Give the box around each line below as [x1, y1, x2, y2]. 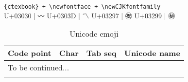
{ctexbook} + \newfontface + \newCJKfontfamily [4, 3, 161, 10]
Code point [8, 47, 51, 59]
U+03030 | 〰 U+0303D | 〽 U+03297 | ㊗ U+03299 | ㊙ [4, 10, 175, 20]
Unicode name [124, 47, 180, 59]
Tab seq [86, 47, 117, 59]
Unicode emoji [69, 28, 119, 40]
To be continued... [8, 62, 69, 73]
